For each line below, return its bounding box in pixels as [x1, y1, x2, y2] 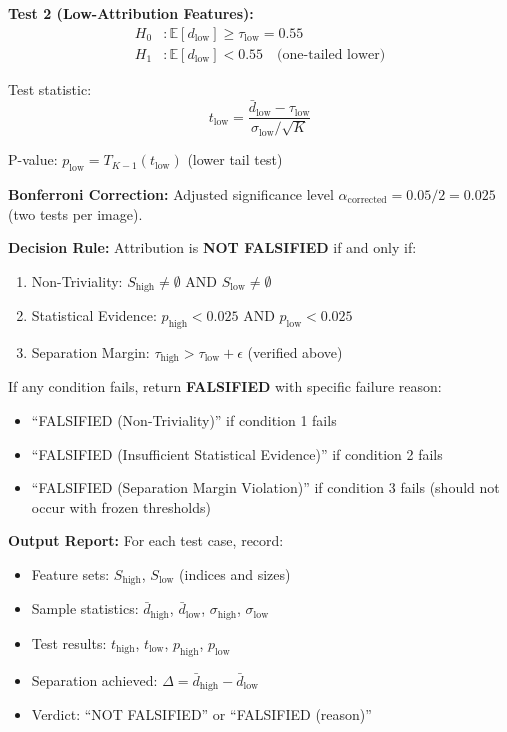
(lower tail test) [187, 149, 283, 170]
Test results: [31, 632, 107, 653]
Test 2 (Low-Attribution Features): [8, 3, 254, 23]
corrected [347, 195, 387, 206]
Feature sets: [31, 564, 110, 584]
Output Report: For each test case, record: [8, 530, 284, 551]
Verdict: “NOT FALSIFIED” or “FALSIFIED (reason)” [31, 704, 372, 725]
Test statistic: [8, 78, 92, 99]
